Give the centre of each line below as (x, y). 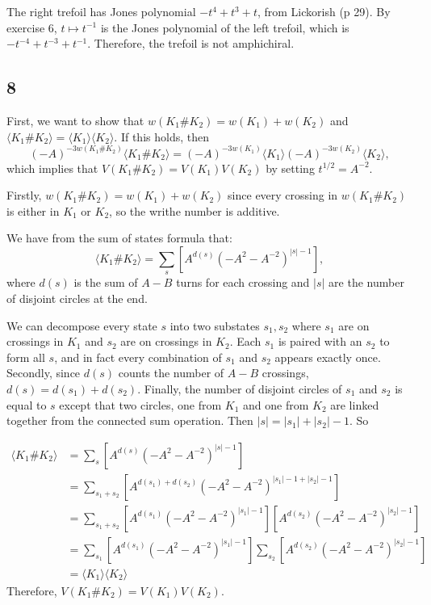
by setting (290, 168)
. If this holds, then (161, 136)
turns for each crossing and (243, 282)
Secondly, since (44, 373)
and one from (276, 404)
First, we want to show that (75, 120)
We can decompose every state (82, 325)
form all (26, 357)
